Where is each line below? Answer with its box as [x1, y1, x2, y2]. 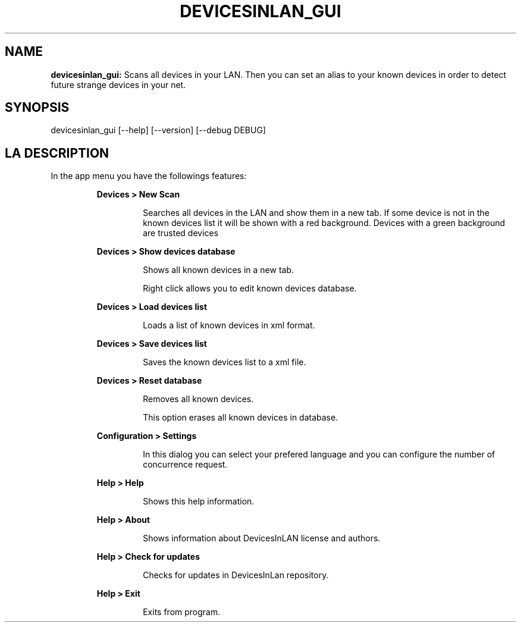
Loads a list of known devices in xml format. [143, 320, 315, 331]
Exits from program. [143, 607, 221, 617]
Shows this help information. [143, 496, 255, 507]
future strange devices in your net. [51, 79, 186, 90]
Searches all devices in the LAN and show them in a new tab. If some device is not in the [143, 208, 489, 218]
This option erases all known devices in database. [143, 412, 338, 423]
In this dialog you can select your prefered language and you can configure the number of [143, 449, 495, 460]
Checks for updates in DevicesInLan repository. [143, 570, 329, 581]
